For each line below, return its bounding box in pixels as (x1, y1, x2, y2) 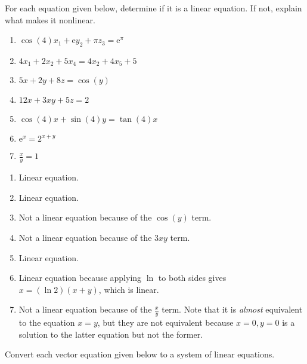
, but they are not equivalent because (97, 316, 234, 329)
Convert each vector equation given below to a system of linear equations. (5, 348, 275, 360)
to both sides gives (158, 271, 227, 284)
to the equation (18, 316, 75, 329)
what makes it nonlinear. (5, 13, 95, 26)
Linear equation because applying (18, 271, 142, 284)
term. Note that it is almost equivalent (162, 303, 303, 316)
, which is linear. (98, 283, 159, 295)
